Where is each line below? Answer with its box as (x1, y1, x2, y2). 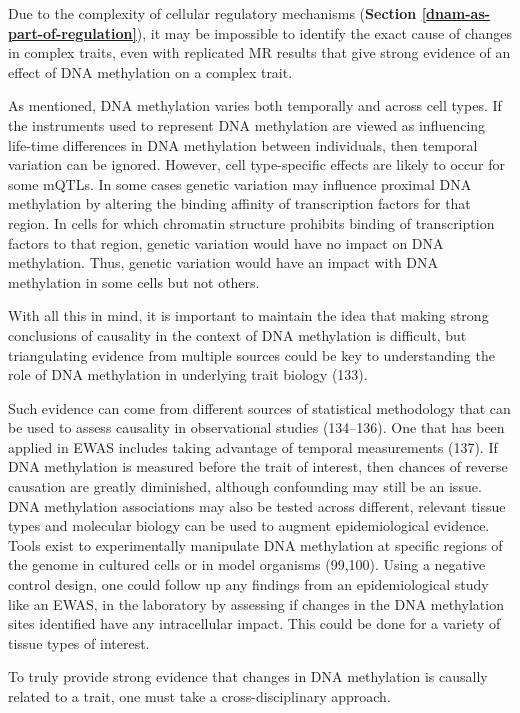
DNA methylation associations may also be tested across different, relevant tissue (8, 495, 506, 516)
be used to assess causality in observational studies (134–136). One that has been (8, 417, 505, 438)
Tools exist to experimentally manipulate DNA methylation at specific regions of (8, 534, 503, 555)
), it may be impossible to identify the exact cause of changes (136, 22, 513, 43)
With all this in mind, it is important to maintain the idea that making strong (8, 305, 489, 326)
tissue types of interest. (8, 632, 150, 653)
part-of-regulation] (8, 22, 137, 43)
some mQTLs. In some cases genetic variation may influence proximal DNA (8, 173, 472, 194)
